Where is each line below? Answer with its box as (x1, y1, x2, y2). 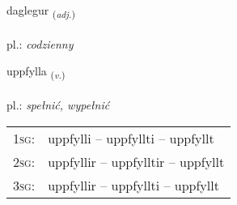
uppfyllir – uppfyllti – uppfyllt (48, 175, 219, 194)
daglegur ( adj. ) (6, 2, 75, 20)
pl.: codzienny (6, 35, 74, 52)
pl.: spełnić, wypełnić (6, 96, 110, 113)
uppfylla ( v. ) (6, 62, 66, 82)
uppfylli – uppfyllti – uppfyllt (48, 128, 214, 147)
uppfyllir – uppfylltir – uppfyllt (48, 152, 225, 171)
